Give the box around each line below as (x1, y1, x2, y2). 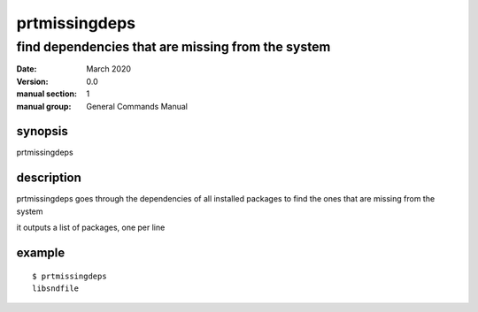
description (16, 171, 81, 186)
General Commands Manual (86, 101, 188, 111)
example (16, 245, 66, 260)
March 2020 (86, 64, 132, 74)
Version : (16, 76, 49, 87)
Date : (16, 64, 37, 74)
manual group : (16, 101, 72, 111)
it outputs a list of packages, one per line (16, 222, 166, 233)
